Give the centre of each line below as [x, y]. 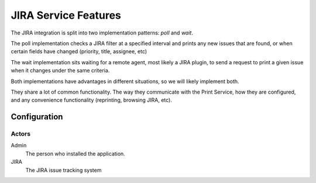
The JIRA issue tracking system [63, 170]
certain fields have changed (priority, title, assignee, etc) [79, 51]
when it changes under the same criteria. [60, 71]
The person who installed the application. [75, 153]
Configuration [37, 117]
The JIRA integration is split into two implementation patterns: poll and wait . [102, 33]
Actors [21, 134]
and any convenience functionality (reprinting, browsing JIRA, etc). [91, 100]
